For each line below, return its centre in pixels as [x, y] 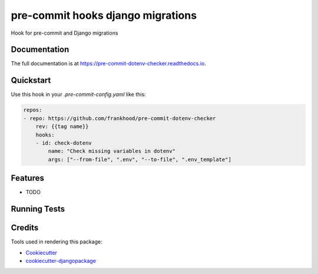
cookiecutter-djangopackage [61, 260]
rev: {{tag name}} [62, 127]
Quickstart [31, 80]
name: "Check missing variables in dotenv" [112, 151]
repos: [33, 110]
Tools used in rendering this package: [57, 242]
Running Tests [38, 209]
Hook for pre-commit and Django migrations [64, 33]
